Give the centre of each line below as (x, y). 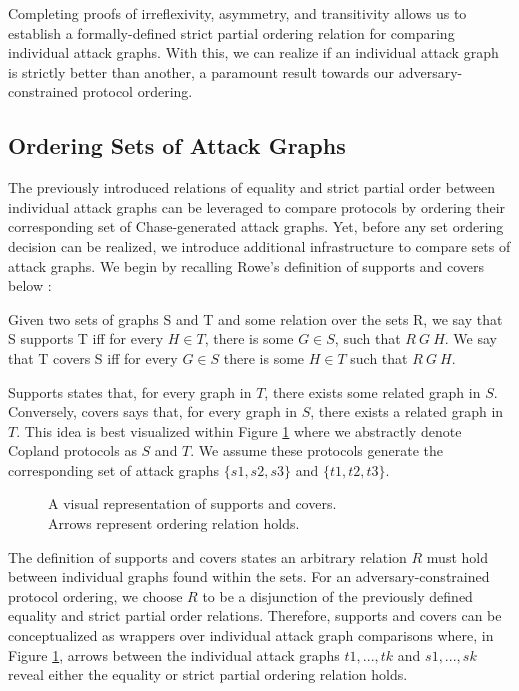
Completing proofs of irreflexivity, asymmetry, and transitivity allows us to (237, 13)
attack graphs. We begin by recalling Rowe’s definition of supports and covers (246, 265)
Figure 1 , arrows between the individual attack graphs (174, 654)
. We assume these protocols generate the (317, 450)
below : (30, 285)
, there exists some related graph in (372, 391)
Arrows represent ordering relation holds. (174, 523)
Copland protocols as (72, 450)
